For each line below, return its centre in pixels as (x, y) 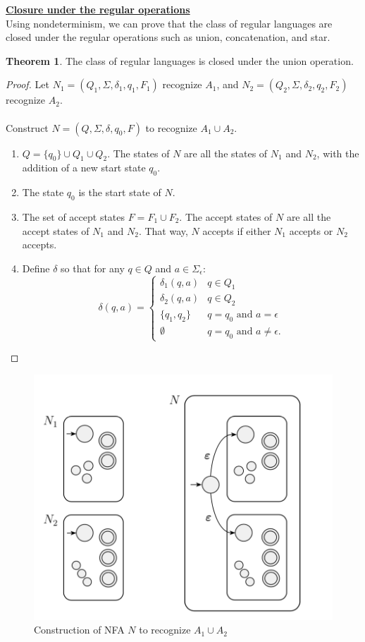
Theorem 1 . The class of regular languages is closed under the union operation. (180, 60)
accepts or (311, 230)
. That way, (163, 230)
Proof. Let (27, 84)
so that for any (93, 268)
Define (36, 268)
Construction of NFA (79, 630)
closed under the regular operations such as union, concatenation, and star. (168, 37)
